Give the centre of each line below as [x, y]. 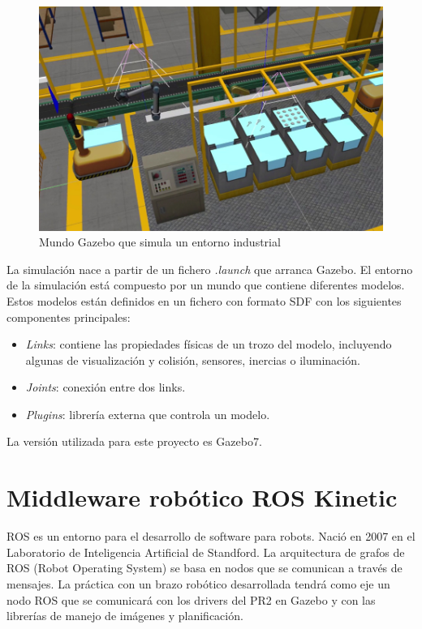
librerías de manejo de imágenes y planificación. [125, 616]
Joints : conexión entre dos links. [105, 387]
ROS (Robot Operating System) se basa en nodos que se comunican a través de [205, 568]
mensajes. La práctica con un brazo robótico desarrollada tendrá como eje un [198, 583]
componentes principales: [69, 317]
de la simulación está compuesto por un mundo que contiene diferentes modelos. [206, 285]
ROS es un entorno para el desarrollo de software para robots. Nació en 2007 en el [211, 536]
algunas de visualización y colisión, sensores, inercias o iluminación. [193, 359]
